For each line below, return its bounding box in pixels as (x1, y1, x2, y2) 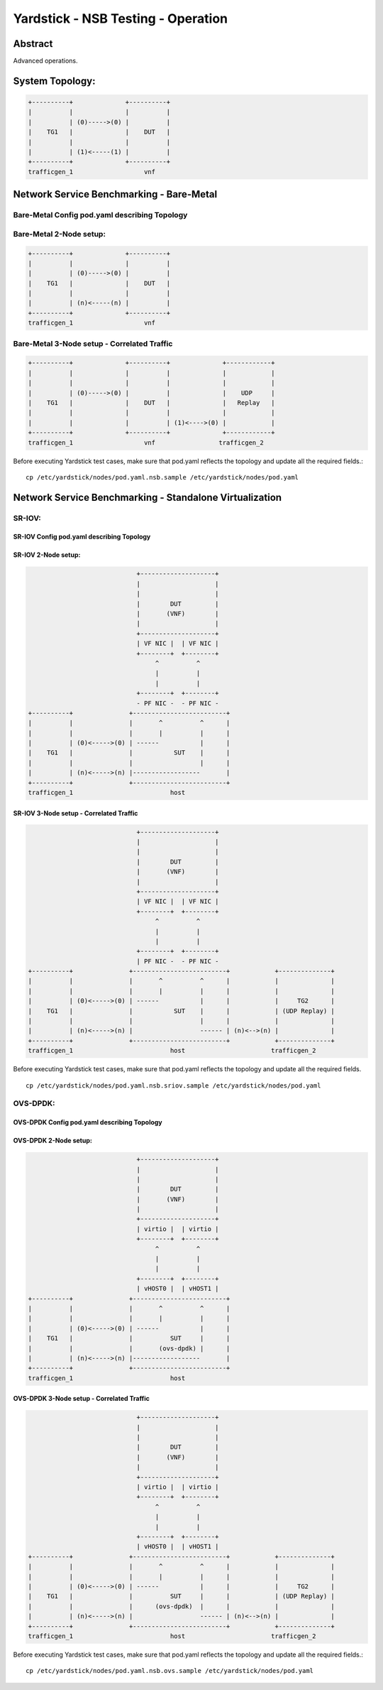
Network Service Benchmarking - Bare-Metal (13, 188, 218, 200)
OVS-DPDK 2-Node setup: (13, 1137, 92, 1145)
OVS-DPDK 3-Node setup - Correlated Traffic (13, 1394, 150, 1403)
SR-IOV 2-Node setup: (13, 551, 81, 559)
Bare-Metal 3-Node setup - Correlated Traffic (13, 338, 173, 348)
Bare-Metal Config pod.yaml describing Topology (13, 210, 188, 220)
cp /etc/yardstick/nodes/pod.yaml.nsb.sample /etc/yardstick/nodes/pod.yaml (26, 473, 299, 481)
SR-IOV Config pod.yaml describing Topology (13, 533, 151, 541)
